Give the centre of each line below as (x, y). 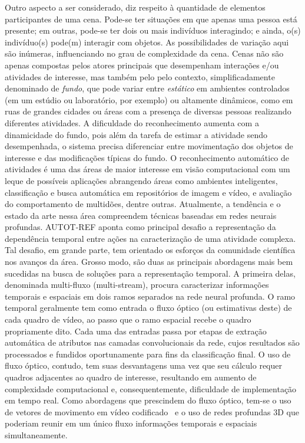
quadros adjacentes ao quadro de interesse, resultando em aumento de (131, 377)
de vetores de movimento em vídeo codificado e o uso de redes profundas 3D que (152, 411)
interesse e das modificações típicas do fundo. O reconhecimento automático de (147, 157)
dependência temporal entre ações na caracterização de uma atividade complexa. (150, 238)
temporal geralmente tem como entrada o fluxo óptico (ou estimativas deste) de (148, 308)
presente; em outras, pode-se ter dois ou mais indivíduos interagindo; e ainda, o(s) (153, 30)
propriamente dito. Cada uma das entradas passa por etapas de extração (136, 331)
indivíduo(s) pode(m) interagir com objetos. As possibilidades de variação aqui (147, 42)
